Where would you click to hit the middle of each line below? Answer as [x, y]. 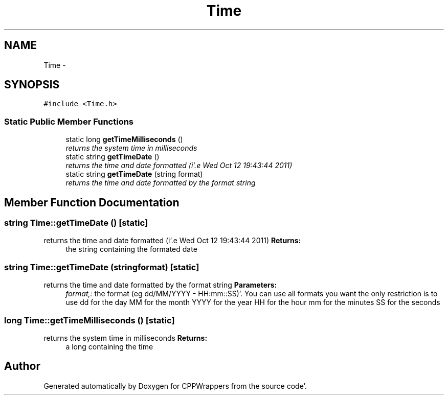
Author [22, 366]
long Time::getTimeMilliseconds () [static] [89, 320]
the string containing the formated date [131, 249]
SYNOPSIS [32, 85]
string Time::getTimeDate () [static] [76, 223]
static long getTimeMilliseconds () [124, 139]
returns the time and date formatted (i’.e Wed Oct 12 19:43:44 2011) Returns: [172, 241]
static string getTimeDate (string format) [134, 174]
